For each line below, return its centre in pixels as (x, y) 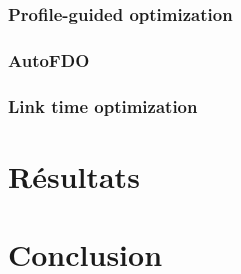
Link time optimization (103, 105)
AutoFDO (49, 59)
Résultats (74, 175)
